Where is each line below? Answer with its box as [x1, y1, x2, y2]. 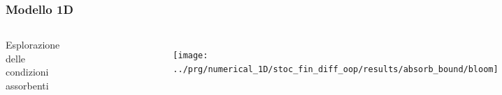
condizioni [6, 64, 49, 79]
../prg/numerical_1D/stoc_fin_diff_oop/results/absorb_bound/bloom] [173, 64, 499, 74]
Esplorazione [6, 37, 60, 52]
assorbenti [6, 78, 49, 92]
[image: [173, 51, 208, 61]
